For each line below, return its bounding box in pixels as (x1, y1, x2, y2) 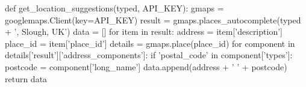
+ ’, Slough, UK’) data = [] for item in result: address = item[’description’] (5, 25, 283, 38)
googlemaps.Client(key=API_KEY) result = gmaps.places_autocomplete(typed (5, 13, 301, 26)
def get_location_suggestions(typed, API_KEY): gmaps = (5, 2, 224, 14)
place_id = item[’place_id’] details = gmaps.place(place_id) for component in (5, 37, 295, 49)
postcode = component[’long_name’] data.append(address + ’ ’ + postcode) (5, 60, 287, 73)
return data (5, 72, 48, 85)
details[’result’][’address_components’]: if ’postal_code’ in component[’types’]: (5, 49, 293, 61)
